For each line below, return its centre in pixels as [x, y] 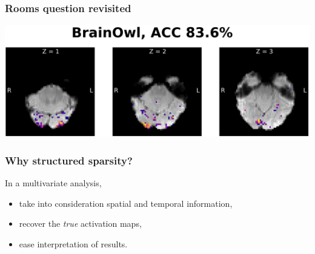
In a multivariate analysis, [53, 183]
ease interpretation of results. [73, 243]
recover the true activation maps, [80, 223]
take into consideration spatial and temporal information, [126, 203]
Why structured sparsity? [69, 160]
